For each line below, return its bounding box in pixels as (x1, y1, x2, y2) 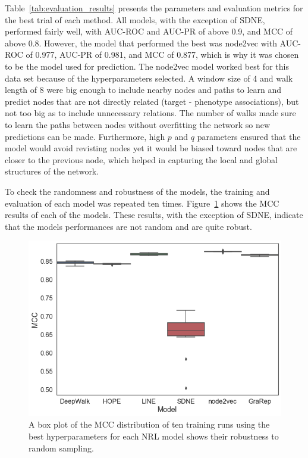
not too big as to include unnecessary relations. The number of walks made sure (5, 107, 296, 119)
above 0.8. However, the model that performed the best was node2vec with (5, 36, 277, 49)
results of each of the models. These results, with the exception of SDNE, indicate (5, 208, 303, 221)
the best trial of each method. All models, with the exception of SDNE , (5, 13, 265, 26)
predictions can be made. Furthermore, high (5, 130, 165, 142)
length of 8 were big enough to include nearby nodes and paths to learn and (5, 83, 282, 96)
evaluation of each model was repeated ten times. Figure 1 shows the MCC (5, 197, 279, 209)
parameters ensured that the (197, 130, 301, 142)
